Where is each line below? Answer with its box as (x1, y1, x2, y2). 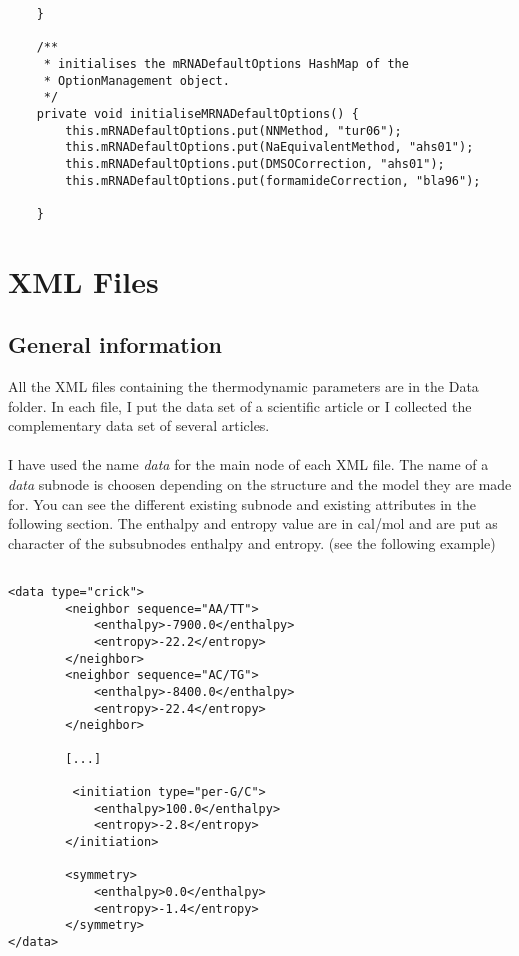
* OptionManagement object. (43, 73, 230, 88)
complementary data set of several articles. (8, 415, 270, 436)
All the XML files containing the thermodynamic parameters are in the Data (8, 376, 479, 397)
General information (8, 329, 222, 360)
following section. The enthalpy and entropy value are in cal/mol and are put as (8, 513, 498, 534)
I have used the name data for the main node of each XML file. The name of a (8, 454, 489, 475)
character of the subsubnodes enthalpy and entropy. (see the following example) (8, 532, 496, 553)
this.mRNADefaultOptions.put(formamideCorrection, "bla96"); (65, 173, 481, 188)
